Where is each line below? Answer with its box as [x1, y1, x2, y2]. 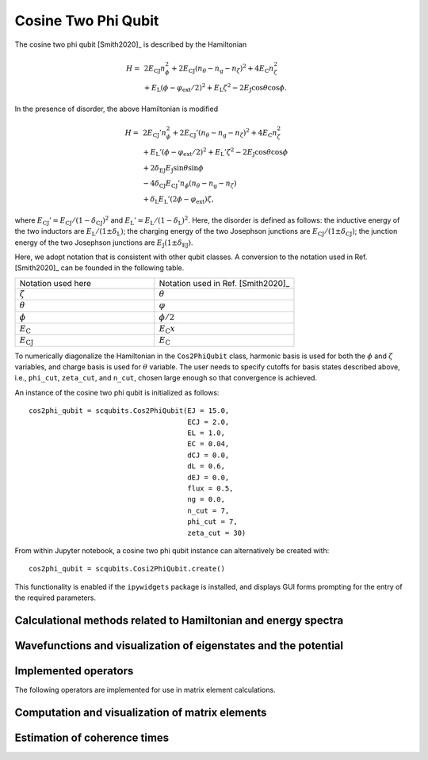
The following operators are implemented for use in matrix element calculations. [14, 686, 277, 695]
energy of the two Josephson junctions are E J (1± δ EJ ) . [14, 238, 193, 249]
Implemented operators [14, 664, 134, 678]
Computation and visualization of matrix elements [14, 705, 267, 719]
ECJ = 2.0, [187, 417, 230, 426]
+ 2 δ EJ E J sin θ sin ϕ [143, 163, 204, 174]
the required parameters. [14, 593, 97, 602]
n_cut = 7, [187, 506, 230, 515]
